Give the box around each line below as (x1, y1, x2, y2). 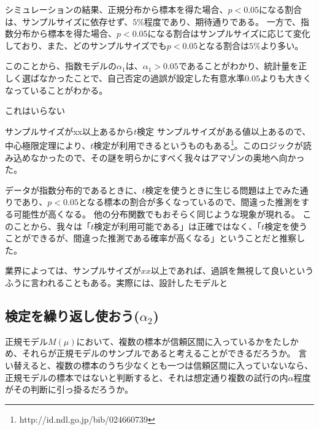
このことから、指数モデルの (5, 59, 117, 72)
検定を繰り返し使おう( (5, 306, 140, 325)
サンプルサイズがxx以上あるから (5, 124, 134, 137)
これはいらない (5, 104, 65, 117)
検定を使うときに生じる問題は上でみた (145, 183, 300, 196)
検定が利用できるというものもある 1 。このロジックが (93, 137, 303, 151)
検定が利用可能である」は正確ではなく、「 (94, 219, 261, 232)
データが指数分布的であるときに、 (5, 183, 142, 196)
